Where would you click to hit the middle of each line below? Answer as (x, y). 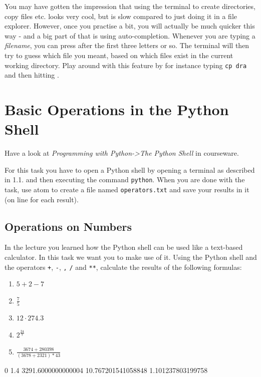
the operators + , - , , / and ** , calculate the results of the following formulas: (123, 267)
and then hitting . (32, 75)
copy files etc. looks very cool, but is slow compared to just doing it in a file (121, 16)
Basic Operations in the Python (117, 109)
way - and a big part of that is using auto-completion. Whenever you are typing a (130, 35)
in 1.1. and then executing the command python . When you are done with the (125, 179)
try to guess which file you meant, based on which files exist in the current (119, 55)
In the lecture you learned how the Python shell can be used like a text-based (124, 247)
